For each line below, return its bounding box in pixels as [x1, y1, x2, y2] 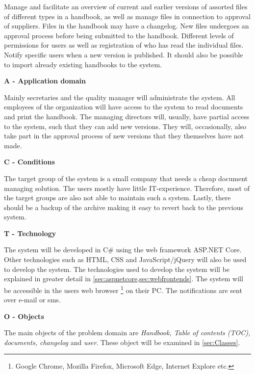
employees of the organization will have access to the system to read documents [4, 102, 243, 112]
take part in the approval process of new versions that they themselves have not [4, 131, 244, 141]
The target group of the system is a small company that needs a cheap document [4, 173, 248, 183]
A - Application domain [4, 76, 86, 86]
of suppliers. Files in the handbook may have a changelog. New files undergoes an [4, 21, 249, 31]
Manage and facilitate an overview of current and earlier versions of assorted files [4, 1, 248, 11]
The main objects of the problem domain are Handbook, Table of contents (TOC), [4, 327, 251, 338]
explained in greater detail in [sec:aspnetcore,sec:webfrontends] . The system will [4, 273, 243, 284]
